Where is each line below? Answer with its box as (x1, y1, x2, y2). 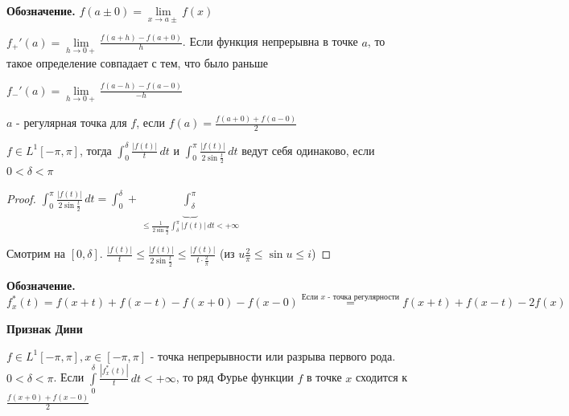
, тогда (79, 141, 112, 158)
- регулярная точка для (16, 114, 127, 131)
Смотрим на (6, 245, 66, 262)
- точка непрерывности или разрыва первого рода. (150, 347, 396, 364)
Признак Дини (6, 320, 83, 337)
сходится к (355, 369, 408, 385)
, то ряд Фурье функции (175, 369, 294, 385)
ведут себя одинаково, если (241, 141, 375, 158)
